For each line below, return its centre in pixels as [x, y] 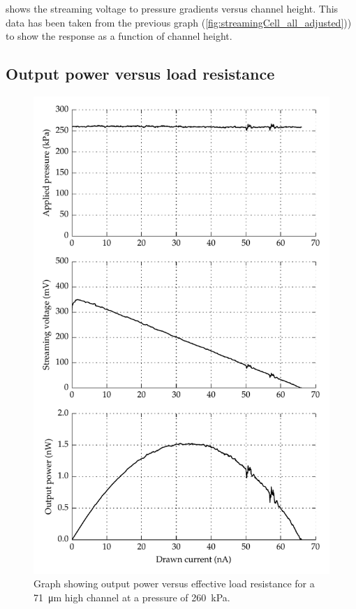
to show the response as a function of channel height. [119, 36]
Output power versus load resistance [140, 74]
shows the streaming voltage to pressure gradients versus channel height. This [172, 8]
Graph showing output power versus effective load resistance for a [174, 584]
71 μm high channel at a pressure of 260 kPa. [132, 597]
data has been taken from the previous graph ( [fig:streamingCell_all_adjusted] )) [179, 22]
